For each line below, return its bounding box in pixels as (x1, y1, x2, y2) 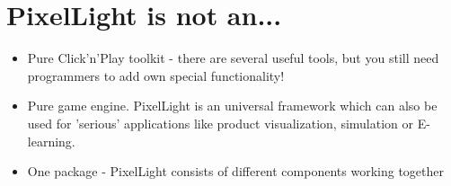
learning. (27, 131, 75, 150)
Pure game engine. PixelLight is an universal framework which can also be (27, 96, 438, 115)
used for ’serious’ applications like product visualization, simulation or (27, 113, 414, 132)
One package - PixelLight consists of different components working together (27, 162, 444, 181)
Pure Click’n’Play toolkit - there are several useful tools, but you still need (27, 49, 439, 67)
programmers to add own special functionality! (27, 66, 285, 84)
